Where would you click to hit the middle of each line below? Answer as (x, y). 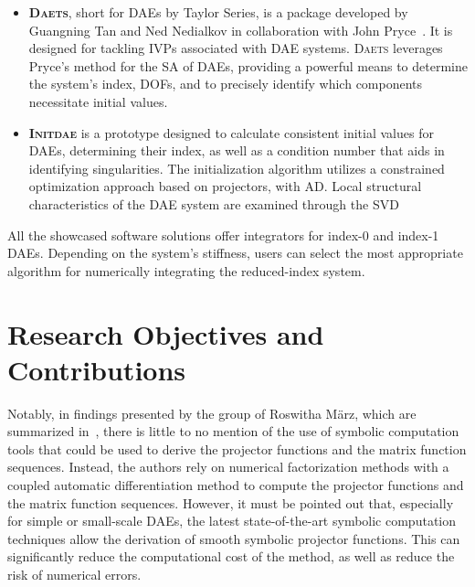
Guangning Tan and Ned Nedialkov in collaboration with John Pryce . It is (241, 30)
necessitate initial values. (98, 101)
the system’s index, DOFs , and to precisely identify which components (226, 84)
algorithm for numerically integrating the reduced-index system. (186, 270)
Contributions (97, 369)
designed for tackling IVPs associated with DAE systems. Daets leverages (236, 48)
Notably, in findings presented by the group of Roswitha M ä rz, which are (212, 413)
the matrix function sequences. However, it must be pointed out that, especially (231, 502)
